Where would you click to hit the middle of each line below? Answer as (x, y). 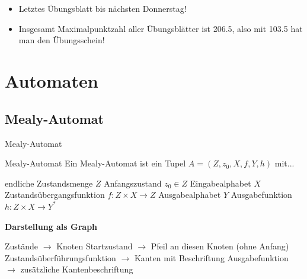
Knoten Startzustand (95, 246)
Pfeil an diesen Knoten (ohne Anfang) (220, 246)
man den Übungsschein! (62, 40)
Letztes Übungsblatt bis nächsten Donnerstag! (103, 9)
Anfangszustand (133, 183)
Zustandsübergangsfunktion (55, 195)
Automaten (52, 81)
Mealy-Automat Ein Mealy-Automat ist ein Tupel (95, 163)
